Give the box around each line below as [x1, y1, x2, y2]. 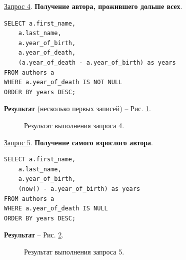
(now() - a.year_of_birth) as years [18, 185, 140, 192]
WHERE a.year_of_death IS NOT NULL [4, 79, 122, 86]
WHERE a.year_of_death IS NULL [4, 205, 108, 212]
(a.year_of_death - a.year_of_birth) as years [18, 59, 176, 66]
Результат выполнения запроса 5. [24, 246, 124, 256]
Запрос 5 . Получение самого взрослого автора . [4, 137, 153, 147]
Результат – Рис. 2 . [4, 229, 64, 240]
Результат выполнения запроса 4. [24, 120, 124, 130]
